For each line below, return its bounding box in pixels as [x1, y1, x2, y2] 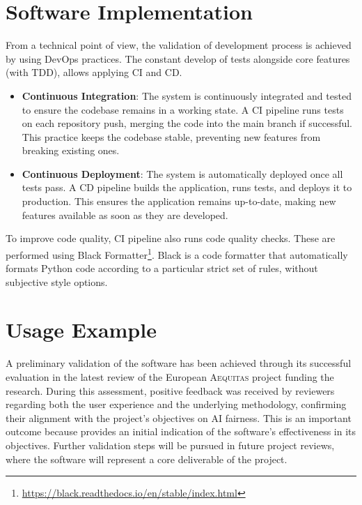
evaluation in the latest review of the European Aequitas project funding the [6, 370, 334, 384]
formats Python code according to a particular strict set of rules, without [6, 261, 318, 276]
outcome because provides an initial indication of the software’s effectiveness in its [6, 424, 356, 439]
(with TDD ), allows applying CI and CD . [6, 65, 182, 80]
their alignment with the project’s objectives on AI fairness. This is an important [6, 410, 352, 425]
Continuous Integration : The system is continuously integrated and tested [22, 88, 352, 103]
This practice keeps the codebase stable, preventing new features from [22, 129, 321, 144]
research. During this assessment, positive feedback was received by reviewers [6, 383, 335, 398]
